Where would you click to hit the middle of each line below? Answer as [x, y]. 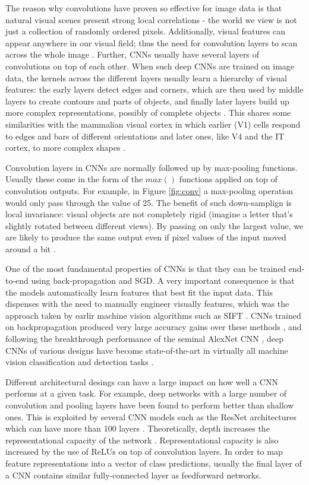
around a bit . [31, 248]
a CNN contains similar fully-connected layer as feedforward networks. [133, 475]
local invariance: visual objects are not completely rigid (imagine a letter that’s [149, 214]
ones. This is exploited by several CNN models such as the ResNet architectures [151, 416]
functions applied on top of [228, 179]
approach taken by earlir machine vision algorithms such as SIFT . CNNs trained [153, 315]
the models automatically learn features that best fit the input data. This [139, 292]
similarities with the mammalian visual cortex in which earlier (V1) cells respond [153, 124]
